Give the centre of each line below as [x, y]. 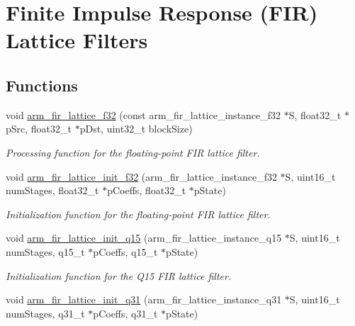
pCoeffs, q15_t [125, 251]
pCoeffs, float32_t [147, 190]
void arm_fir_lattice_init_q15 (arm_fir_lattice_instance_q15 [144, 238]
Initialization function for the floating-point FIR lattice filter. [138, 214]
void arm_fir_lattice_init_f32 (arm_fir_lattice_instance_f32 [141, 176]
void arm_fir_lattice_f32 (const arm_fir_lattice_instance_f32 [143, 114]
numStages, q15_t [45, 251]
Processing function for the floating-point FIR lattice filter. [133, 152]
